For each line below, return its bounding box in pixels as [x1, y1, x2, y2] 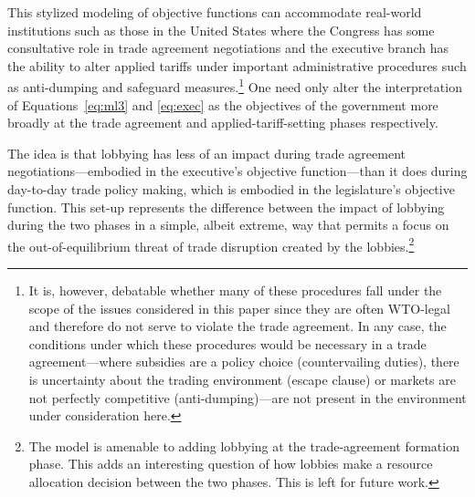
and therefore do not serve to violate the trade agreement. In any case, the [28, 316, 447, 336]
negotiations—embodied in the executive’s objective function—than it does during [7, 161, 468, 181]
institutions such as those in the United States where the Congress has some [7, 20, 435, 39]
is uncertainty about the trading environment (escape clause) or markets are [28, 370, 456, 388]
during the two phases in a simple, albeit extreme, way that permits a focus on [7, 215, 449, 234]
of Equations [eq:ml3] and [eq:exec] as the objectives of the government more [7, 95, 438, 114]
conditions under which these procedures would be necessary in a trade [28, 334, 427, 353]
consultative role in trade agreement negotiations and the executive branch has [7, 38, 449, 57]
